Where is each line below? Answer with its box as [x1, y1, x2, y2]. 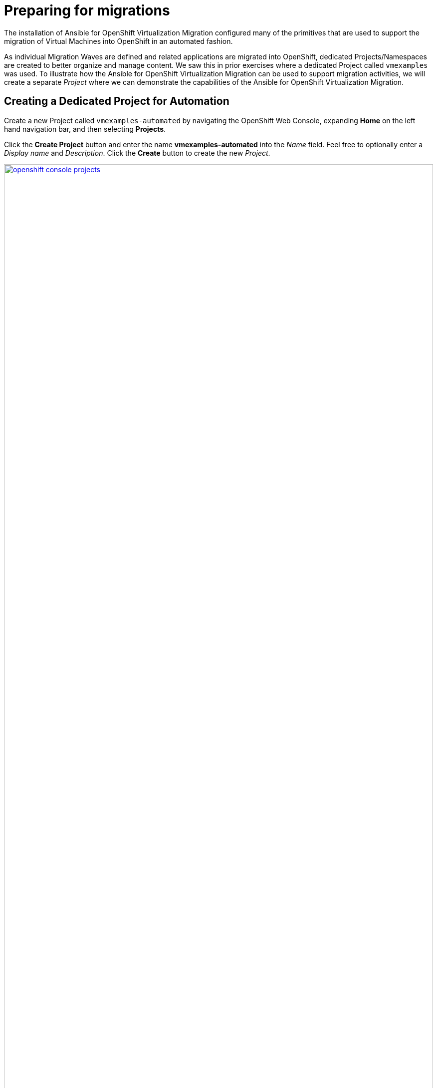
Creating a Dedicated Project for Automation [4, 95, 229, 108]
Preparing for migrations [4, 2, 170, 19]
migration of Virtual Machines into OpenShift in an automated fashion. [4, 36, 233, 45]
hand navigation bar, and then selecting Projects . [4, 124, 166, 133]
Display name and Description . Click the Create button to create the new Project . [4, 148, 270, 157]
